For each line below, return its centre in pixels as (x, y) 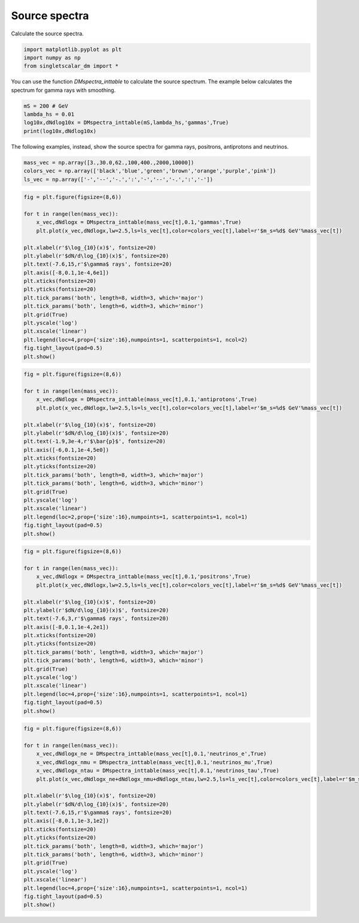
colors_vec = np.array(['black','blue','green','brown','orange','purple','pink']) (150, 171)
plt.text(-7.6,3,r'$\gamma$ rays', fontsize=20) (96, 619)
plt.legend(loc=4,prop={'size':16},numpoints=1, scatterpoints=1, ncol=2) (136, 340)
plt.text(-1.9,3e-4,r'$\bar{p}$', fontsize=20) (95, 441)
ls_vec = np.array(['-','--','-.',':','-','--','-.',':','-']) (118, 179)
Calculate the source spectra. (47, 34)
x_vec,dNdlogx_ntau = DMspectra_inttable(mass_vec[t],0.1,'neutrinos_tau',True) (158, 771)
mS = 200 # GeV (46, 106)
